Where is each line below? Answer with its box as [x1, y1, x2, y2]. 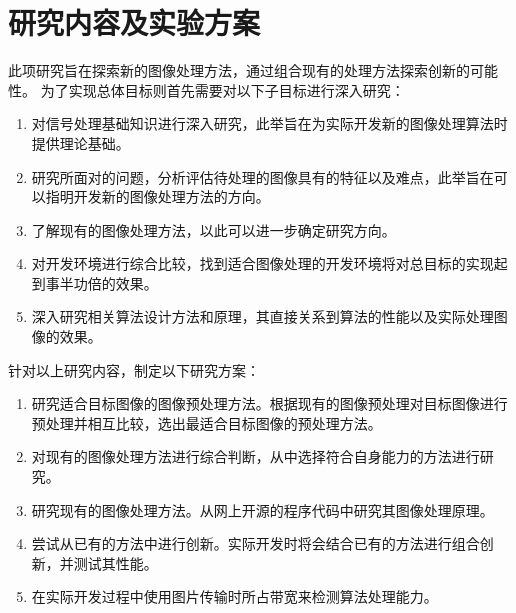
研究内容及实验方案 [8, 2, 261, 43]
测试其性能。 [73, 552, 158, 573]
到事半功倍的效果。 [31, 272, 158, 293]
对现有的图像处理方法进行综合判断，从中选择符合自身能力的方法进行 [31, 446, 480, 467]
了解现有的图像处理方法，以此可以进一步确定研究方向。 [31, 219, 396, 240]
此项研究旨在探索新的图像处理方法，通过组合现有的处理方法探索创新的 [8, 60, 470, 81]
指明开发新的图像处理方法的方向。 [45, 186, 270, 207]
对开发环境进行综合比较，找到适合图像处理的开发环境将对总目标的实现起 [31, 253, 508, 274]
